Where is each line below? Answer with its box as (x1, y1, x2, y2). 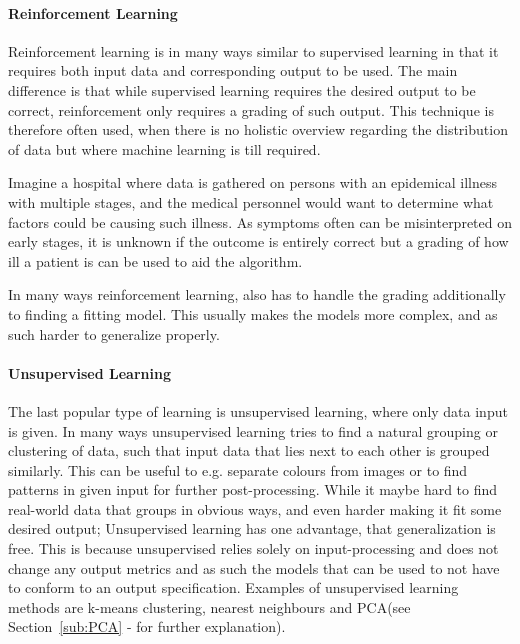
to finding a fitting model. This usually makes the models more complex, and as (8, 303, 498, 324)
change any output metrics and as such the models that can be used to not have (8, 557, 500, 578)
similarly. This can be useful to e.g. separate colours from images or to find (8, 459, 468, 480)
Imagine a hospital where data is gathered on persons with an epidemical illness (8, 172, 498, 193)
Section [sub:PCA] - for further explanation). (8, 616, 286, 637)
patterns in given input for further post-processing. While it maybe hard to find (8, 479, 498, 500)
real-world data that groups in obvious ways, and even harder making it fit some (8, 498, 502, 519)
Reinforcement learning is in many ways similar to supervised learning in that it (8, 40, 499, 61)
